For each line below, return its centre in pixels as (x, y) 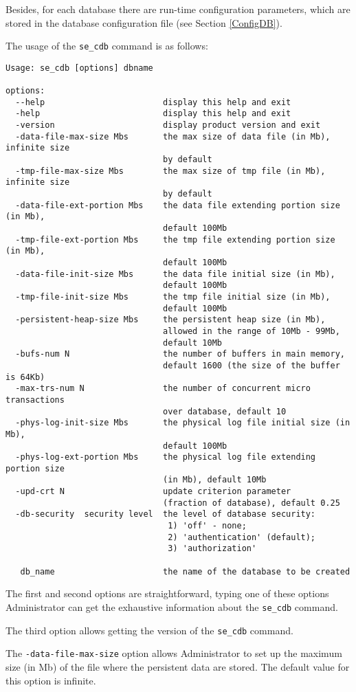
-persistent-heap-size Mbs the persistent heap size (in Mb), (170, 320)
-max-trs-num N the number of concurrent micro (163, 389)
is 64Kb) (25, 377)
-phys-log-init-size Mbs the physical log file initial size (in (183, 423)
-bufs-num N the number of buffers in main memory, (180, 354)
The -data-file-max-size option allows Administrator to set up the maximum (174, 653)
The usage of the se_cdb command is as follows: (107, 46)
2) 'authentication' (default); (242, 537)
